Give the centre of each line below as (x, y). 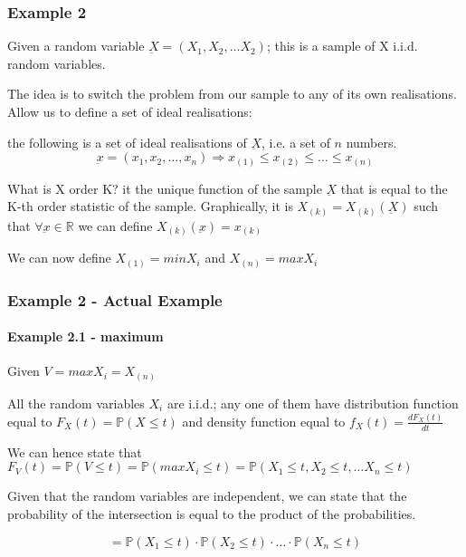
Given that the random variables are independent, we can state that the (207, 496)
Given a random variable (76, 46)
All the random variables (76, 403)
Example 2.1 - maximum (86, 336)
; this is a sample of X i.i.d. (342, 46)
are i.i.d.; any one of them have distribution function (313, 403)
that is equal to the (394, 188)
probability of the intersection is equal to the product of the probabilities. (212, 513)
